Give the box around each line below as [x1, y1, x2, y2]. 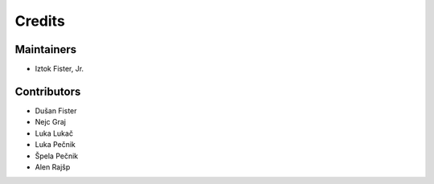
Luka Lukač [35, 129, 74, 138]
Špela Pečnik [35, 151, 79, 161]
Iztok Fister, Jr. [35, 64, 84, 74]
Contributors [14, 84, 81, 98]
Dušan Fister [35, 105, 77, 116]
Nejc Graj [35, 117, 67, 127]
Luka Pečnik [35, 140, 76, 149]
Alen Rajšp [35, 162, 71, 172]
